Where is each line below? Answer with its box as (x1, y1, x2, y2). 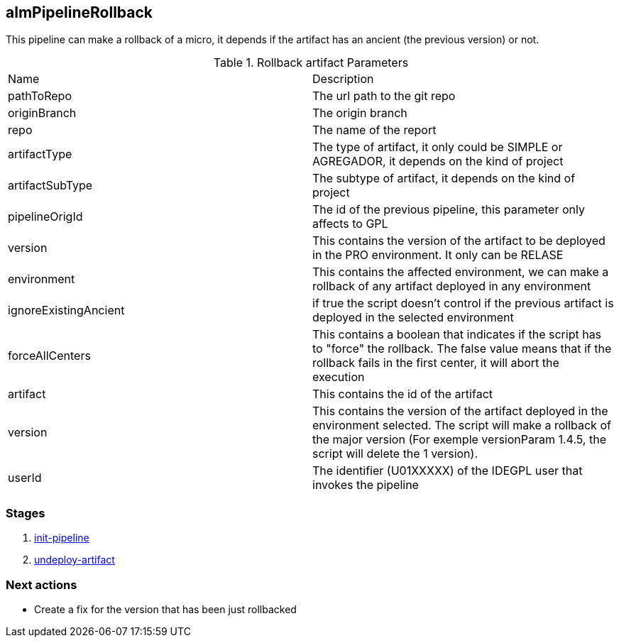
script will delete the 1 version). (312, 446, 478, 461)
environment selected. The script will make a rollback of (312, 418, 611, 433)
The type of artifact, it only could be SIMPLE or (312, 140, 563, 155)
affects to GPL (312, 216, 388, 231)
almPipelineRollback (6, 4, 153, 21)
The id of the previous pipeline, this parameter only (312, 202, 585, 217)
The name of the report (312, 123, 437, 138)
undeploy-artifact (34, 554, 115, 566)
